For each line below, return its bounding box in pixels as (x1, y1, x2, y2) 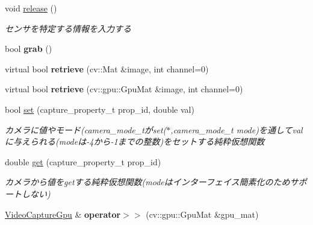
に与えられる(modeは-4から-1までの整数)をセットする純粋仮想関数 (5, 135, 265, 148)
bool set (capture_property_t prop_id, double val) (5, 103, 194, 115)
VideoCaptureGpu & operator (5, 208, 121, 220)
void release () (5, 2, 57, 14)
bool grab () (5, 42, 52, 55)
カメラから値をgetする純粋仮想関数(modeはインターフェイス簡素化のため (5, 176, 290, 188)
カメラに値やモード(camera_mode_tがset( (5, 123, 167, 136)
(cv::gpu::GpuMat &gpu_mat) (146, 208, 259, 220)
